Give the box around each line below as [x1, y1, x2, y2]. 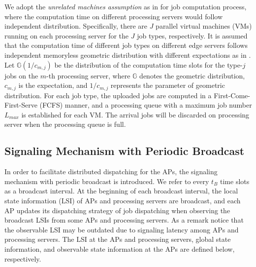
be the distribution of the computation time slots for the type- [54, 59, 243, 70]
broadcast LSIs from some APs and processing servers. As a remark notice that [4, 215, 244, 225]
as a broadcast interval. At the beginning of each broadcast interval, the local [4, 186, 238, 196]
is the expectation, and [18, 80, 88, 90]
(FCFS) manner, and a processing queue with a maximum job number [39, 100, 252, 110]
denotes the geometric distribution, [139, 70, 245, 80]
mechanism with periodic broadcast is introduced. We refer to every [4, 176, 209, 186]
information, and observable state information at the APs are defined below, [4, 243, 235, 254]
